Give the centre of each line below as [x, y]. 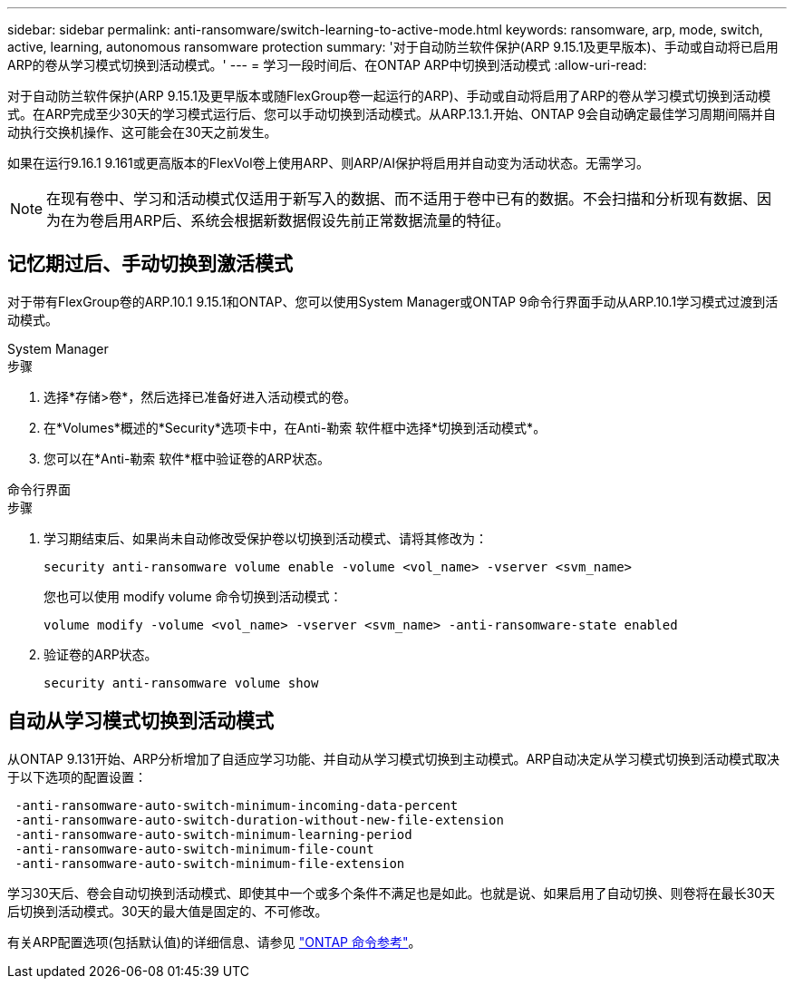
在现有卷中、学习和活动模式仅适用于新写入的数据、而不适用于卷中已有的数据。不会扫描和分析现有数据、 [402, 199]
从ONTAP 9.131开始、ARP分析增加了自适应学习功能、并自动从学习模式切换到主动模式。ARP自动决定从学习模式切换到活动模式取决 [394, 758]
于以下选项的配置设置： [77, 776]
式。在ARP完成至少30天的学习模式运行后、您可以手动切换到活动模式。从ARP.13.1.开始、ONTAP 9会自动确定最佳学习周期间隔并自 [392, 114]
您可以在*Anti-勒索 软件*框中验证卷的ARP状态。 [187, 458]
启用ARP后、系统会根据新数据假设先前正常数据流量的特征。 [307, 220]
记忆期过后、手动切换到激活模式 [150, 264]
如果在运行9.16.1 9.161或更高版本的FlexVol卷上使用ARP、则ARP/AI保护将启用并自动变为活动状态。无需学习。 [328, 163]
